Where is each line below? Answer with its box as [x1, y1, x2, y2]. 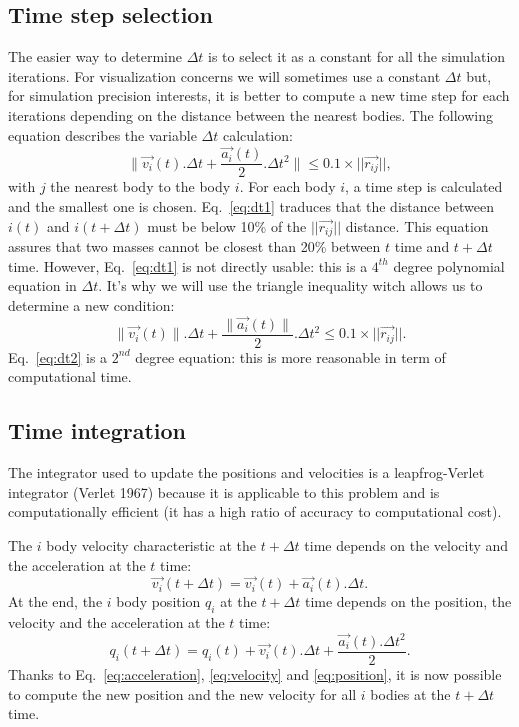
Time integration [8, 415, 186, 446]
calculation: [222, 124, 293, 145]
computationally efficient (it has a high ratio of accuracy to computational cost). [8, 501, 502, 522]
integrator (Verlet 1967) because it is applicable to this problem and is [8, 481, 440, 502]
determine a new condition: [8, 294, 175, 315]
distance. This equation [345, 215, 489, 236]
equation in [8, 275, 77, 296]
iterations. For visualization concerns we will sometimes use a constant [8, 65, 441, 86]
